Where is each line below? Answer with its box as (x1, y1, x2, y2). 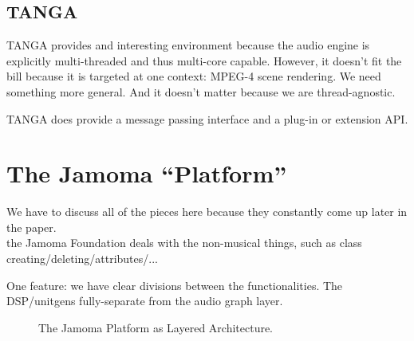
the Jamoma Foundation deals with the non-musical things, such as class (6, 234, 362, 251)
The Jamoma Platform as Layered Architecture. (38, 319, 274, 335)
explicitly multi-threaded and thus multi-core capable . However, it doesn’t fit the (6, 52, 402, 69)
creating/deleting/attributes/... (6, 250, 158, 267)
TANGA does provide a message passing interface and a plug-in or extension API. (6, 110, 408, 127)
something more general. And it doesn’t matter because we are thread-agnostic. (6, 83, 396, 100)
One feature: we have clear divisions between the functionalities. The (6, 276, 343, 293)
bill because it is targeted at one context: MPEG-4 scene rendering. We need (6, 68, 381, 84)
